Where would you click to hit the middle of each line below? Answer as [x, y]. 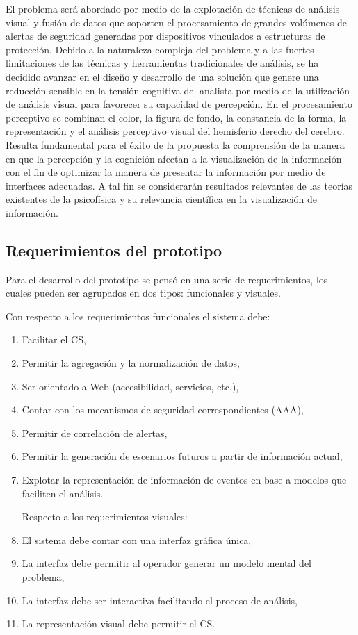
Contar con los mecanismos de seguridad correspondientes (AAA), [163, 410]
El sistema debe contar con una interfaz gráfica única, [137, 539]
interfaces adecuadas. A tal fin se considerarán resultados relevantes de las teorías [179, 185]
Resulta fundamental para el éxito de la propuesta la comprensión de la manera [175, 144]
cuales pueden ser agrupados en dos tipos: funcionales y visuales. [143, 293]
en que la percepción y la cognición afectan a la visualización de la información [174, 158]
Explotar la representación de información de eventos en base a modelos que [184, 480]
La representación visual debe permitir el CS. [119, 624]
